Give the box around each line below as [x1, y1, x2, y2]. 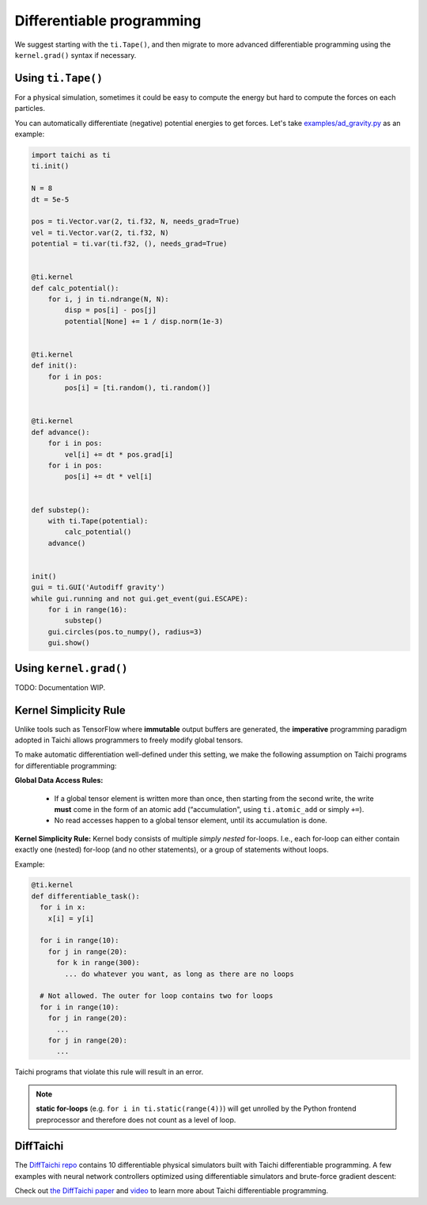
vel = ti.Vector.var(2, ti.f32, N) [31, 228, 169, 237]
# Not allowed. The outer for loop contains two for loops [40, 991, 274, 1001]
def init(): [31, 361, 78, 370]
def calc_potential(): [31, 284, 119, 292]
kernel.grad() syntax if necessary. [14, 50, 137, 59]
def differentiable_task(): [31, 891, 140, 901]
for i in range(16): [47, 605, 128, 614]
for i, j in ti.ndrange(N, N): [47, 295, 169, 304]
